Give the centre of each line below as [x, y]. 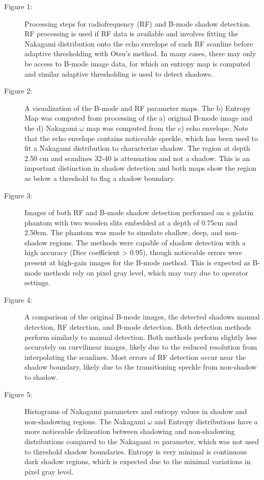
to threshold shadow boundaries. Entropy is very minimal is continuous [136, 451]
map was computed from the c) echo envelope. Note [167, 128]
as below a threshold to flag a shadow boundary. [100, 178]
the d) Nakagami [51, 128]
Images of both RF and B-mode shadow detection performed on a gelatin [139, 212]
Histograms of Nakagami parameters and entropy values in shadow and [136, 411]
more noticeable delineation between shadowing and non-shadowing [130, 431]
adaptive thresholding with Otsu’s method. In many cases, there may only [140, 53]
